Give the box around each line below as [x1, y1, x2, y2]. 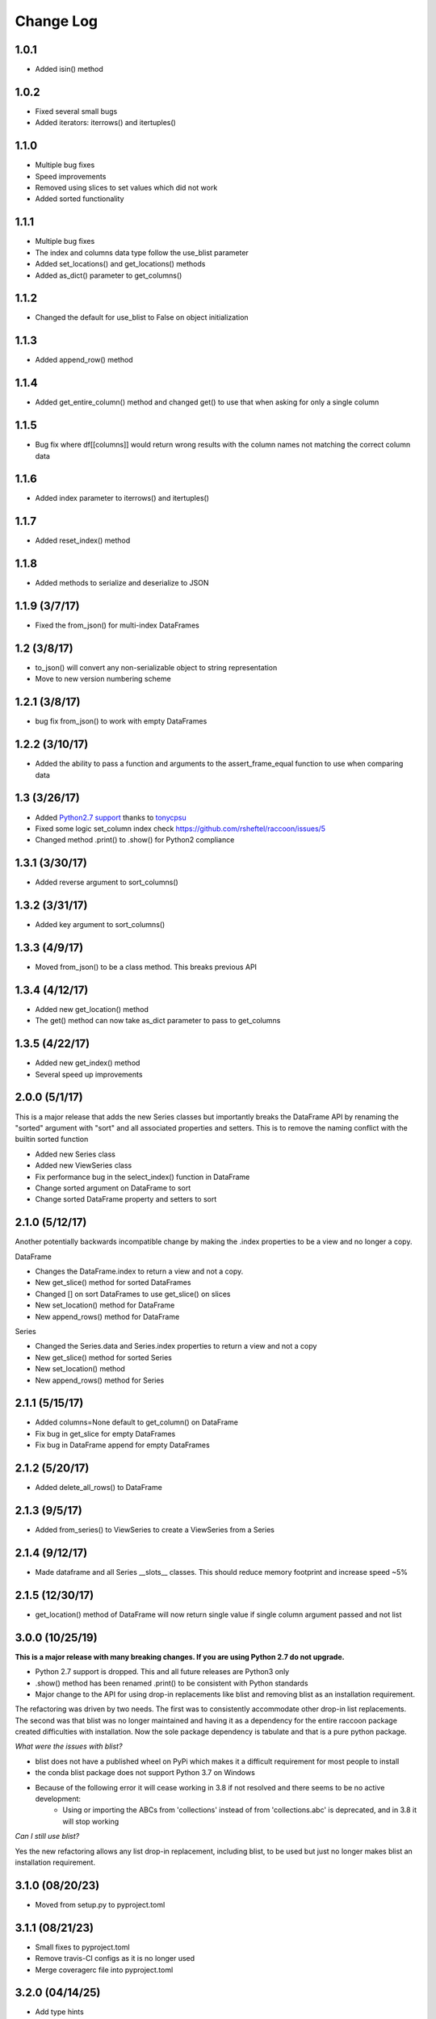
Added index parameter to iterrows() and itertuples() [35, 493, 210, 503]
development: [35, 1794, 81, 1804]
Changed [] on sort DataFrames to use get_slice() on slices [35, 1289, 231, 1299]
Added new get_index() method [35, 1058, 140, 1068]
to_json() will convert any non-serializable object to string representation [35, 663, 278, 673]
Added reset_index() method [35, 535, 131, 545]
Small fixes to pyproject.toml [35, 1942, 130, 1952]
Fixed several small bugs [35, 106, 118, 116]
